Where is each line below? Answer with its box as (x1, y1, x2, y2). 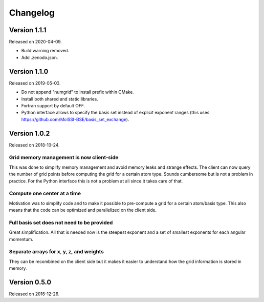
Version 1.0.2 (9, 129, 50, 138)
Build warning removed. (21, 48, 69, 54)
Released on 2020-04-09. (9, 39, 62, 45)
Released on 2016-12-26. (9, 291, 60, 297)
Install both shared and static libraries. (21, 96, 98, 102)
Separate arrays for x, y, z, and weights (9, 248, 104, 255)
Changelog (9, 7, 55, 18)
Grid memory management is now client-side (9, 154, 119, 161)
